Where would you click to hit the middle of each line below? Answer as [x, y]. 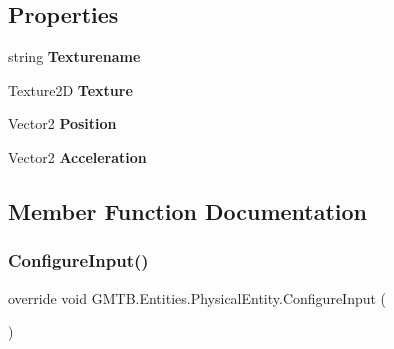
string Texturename [74, 56]
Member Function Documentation [188, 210]
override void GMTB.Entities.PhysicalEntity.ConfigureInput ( [197, 297]
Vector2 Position [62, 123]
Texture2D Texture [70, 89]
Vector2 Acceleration [77, 156]
